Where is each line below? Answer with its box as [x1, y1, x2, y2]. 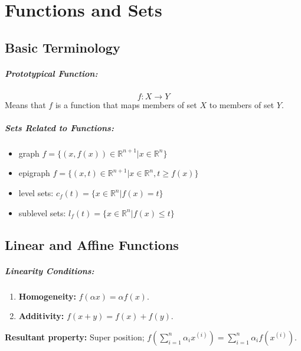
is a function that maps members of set [55, 98, 197, 110]
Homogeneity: [18, 290, 76, 302]
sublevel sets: [18, 206, 66, 219]
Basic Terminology [5, 38, 120, 56]
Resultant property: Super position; [5, 330, 145, 343]
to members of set [209, 98, 274, 110]
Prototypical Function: [5, 67, 98, 79]
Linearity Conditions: [5, 264, 94, 277]
